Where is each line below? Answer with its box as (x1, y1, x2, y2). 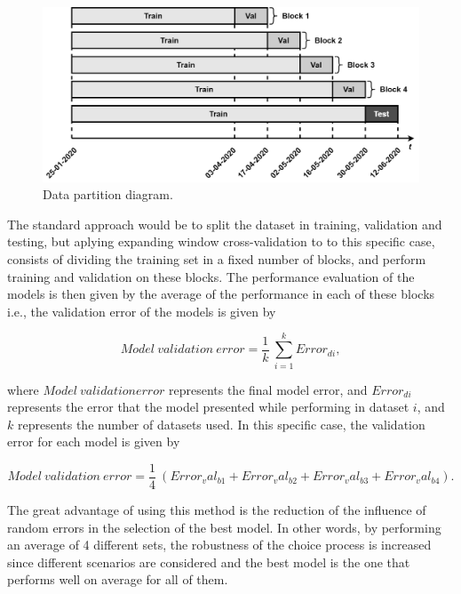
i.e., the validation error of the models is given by (7, 301, 276, 320)
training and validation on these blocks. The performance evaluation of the (7, 267, 415, 285)
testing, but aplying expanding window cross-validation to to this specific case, (7, 232, 435, 251)
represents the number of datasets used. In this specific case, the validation (17, 414, 425, 433)
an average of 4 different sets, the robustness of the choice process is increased (7, 535, 432, 554)
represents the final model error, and (168, 380, 368, 398)
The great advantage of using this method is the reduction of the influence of (7, 500, 426, 518)
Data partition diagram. (43, 185, 173, 204)
